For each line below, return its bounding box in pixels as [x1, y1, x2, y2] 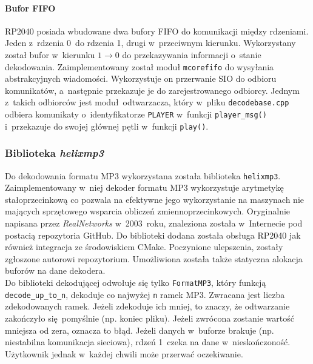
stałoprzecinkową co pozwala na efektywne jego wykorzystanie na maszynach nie [5, 193, 305, 205]
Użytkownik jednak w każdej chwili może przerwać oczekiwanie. [5, 347, 243, 360]
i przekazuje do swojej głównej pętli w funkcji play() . [5, 119, 209, 132]
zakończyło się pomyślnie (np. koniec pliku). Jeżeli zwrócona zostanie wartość [5, 311, 294, 324]
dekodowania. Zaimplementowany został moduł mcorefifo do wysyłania [5, 60, 274, 73]
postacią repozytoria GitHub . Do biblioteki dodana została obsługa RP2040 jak [5, 228, 301, 241]
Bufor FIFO [5, 1, 56, 14]
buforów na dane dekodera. [5, 264, 106, 277]
